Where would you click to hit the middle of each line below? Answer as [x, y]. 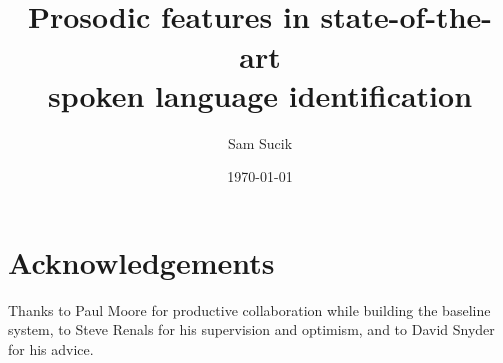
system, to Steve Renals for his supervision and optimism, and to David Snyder [251, 329]
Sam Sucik [260, 142]
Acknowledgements [141, 261]
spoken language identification [260, 94]
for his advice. [51, 349]
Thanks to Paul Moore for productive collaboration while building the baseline [249, 309]
